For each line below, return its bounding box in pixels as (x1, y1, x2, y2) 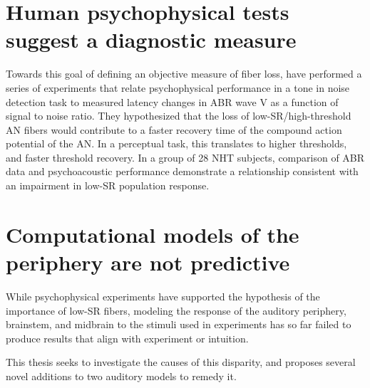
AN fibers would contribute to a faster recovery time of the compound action (6, 122, 342, 137)
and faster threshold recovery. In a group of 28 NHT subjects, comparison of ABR (6, 150, 365, 164)
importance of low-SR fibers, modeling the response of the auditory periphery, (6, 303, 346, 318)
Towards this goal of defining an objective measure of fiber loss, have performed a (6, 66, 362, 81)
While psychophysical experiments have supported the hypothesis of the (6, 288, 320, 303)
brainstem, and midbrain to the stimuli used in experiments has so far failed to (6, 317, 351, 332)
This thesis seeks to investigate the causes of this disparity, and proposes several (6, 355, 356, 369)
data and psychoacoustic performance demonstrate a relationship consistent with (6, 164, 359, 179)
